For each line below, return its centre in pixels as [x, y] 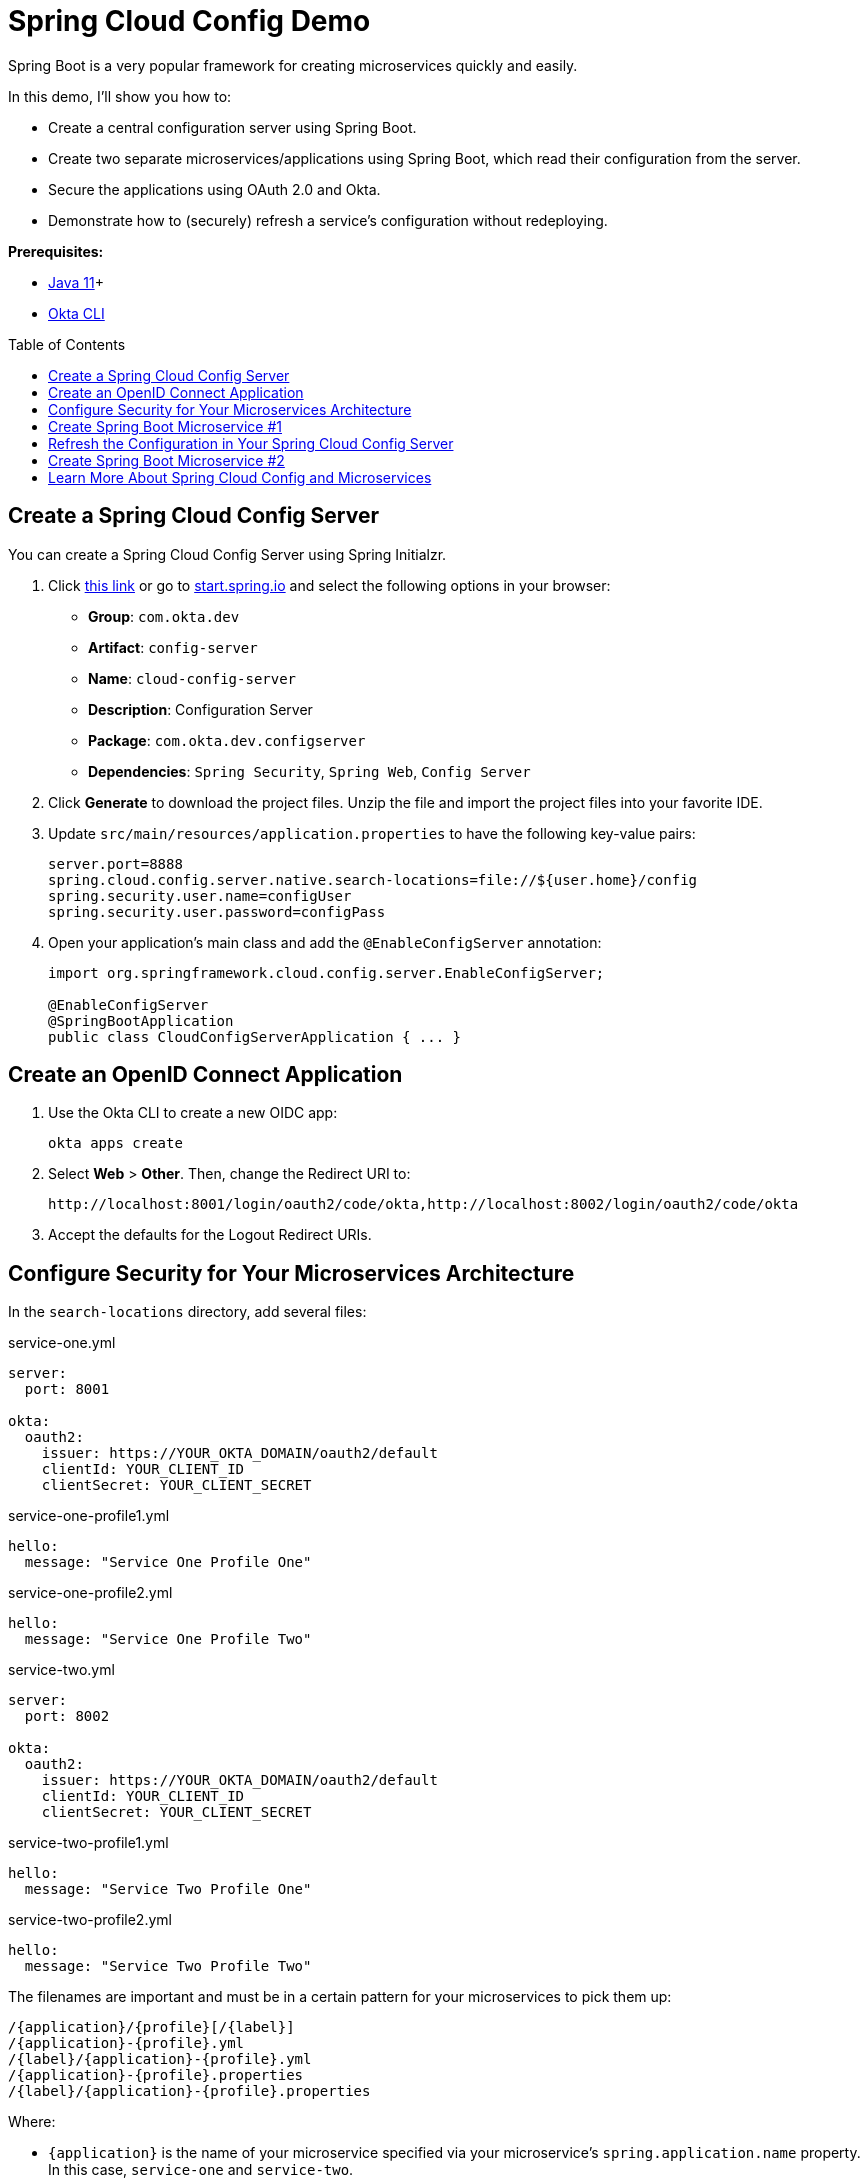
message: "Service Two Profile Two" [168, 1966]
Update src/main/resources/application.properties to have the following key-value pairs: [372, 833]
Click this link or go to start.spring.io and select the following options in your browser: [329, 585]
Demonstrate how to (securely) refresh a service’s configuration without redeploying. [328, 220]
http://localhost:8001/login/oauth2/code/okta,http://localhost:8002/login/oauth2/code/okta [423, 1204]
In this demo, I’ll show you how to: [120, 96]
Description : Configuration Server [200, 709]
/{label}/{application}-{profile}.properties [189, 2091]
